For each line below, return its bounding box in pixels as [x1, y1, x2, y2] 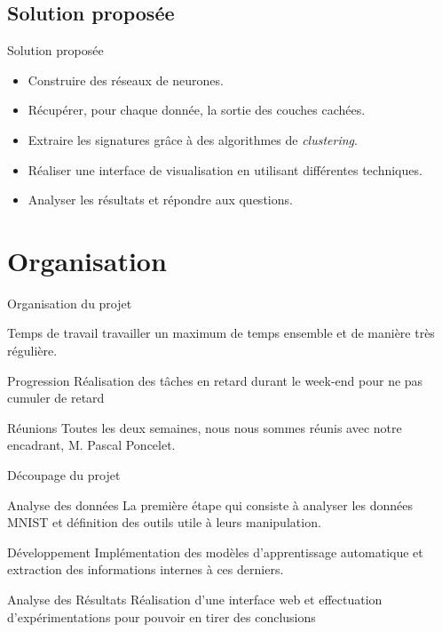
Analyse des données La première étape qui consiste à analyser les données [7, 495, 414, 514]
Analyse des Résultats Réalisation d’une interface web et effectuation [7, 590, 383, 609]
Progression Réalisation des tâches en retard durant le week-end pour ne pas [7, 371, 423, 389]
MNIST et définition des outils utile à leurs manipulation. [7, 513, 321, 532]
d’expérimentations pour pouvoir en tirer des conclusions [7, 607, 316, 626]
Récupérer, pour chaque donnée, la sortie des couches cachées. [28, 100, 366, 119]
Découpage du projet [7, 466, 121, 484]
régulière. [7, 341, 58, 360]
